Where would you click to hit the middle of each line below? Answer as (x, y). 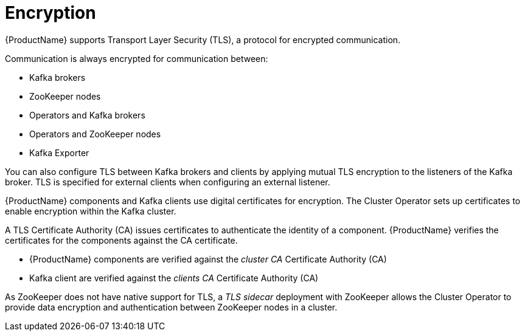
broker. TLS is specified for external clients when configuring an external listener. (168, 182)
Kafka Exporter (59, 153)
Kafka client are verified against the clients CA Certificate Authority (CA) (174, 278)
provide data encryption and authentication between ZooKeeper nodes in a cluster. (171, 307)
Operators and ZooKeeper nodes (95, 134)
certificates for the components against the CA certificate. (121, 240)
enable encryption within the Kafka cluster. (91, 211)
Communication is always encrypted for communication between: (137, 58)
